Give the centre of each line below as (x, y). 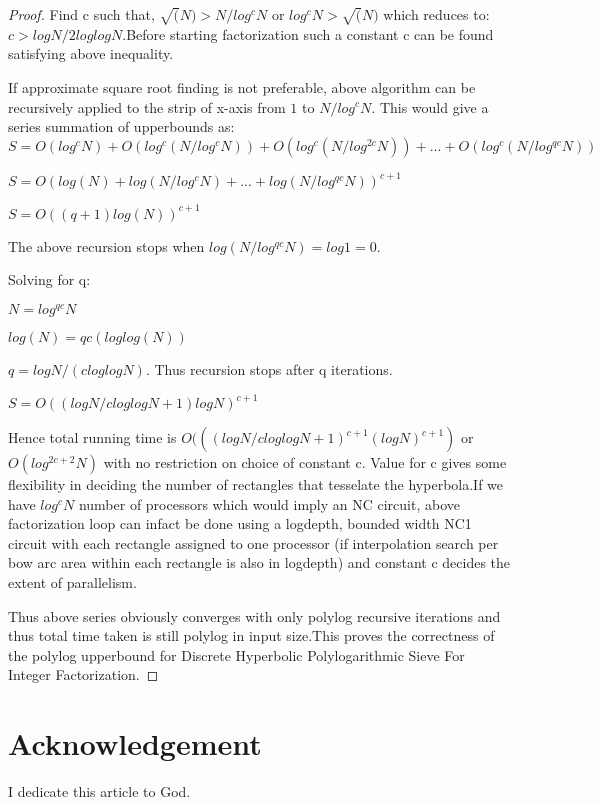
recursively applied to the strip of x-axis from (147, 106)
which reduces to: (436, 14)
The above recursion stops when (106, 245)
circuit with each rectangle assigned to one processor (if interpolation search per (253, 542)
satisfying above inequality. (91, 53)
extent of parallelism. (72, 582)
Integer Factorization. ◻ (83, 674)
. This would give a (430, 106)
